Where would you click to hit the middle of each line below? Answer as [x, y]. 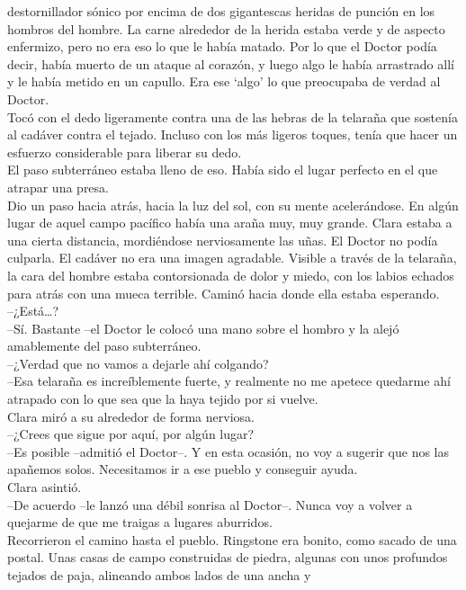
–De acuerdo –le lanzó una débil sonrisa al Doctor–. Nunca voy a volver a [210, 504]
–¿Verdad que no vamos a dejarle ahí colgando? [138, 363]
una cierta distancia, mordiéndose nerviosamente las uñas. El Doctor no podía [223, 240]
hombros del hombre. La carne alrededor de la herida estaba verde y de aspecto [226, 28]
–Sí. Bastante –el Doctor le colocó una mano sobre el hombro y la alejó [203, 328]
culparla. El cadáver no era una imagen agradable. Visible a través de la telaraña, [232, 258]
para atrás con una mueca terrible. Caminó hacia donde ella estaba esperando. [224, 293]
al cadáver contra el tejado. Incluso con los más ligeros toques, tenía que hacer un [233, 134]
